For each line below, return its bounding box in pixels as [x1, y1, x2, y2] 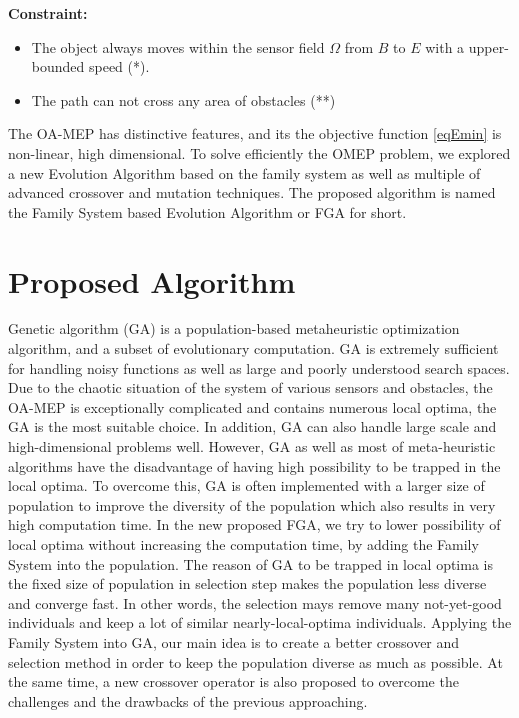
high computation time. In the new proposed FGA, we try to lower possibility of [8, 514, 501, 535]
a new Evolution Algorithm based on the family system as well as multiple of [8, 162, 481, 183]
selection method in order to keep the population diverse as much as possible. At [8, 651, 503, 672]
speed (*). [88, 56, 150, 77]
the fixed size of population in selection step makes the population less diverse [8, 573, 487, 594]
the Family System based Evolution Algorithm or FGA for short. [8, 201, 407, 222]
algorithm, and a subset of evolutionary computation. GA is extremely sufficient [8, 338, 499, 359]
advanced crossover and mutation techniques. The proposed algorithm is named [8, 182, 496, 203]
